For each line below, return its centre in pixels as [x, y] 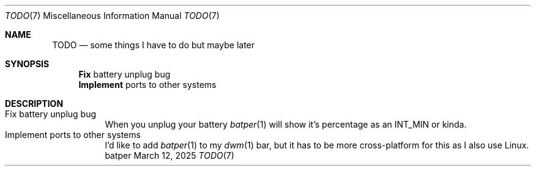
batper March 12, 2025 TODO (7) [169, 155]
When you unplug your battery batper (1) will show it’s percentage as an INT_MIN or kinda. [286, 124]
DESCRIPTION [34, 104]
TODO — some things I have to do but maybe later [154, 45]
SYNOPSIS [27, 64]
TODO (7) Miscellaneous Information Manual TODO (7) [112, 16]
